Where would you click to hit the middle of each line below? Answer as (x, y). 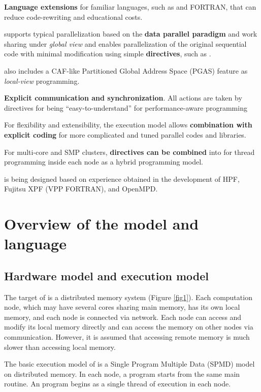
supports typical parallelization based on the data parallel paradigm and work (131, 34)
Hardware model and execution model (107, 275)
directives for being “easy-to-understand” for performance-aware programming (126, 107)
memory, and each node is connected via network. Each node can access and (123, 317)
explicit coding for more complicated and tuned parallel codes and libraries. (125, 134)
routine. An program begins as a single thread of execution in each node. (118, 384)
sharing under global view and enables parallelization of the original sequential (125, 43)
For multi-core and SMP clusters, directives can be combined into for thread (129, 152)
